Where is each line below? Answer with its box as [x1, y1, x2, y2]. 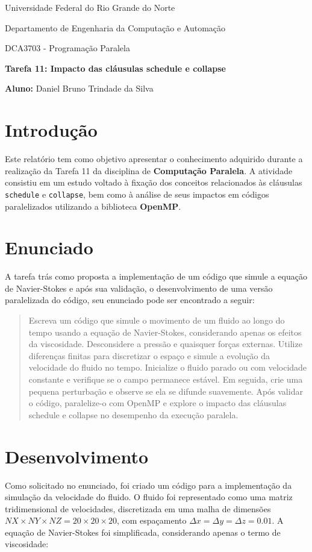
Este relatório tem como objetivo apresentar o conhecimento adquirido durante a [5, 152, 303, 165]
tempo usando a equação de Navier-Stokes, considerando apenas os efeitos [28, 325, 302, 338]
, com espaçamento [116, 514, 187, 527]
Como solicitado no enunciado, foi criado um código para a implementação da [5, 478, 292, 491]
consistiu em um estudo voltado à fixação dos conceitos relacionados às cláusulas [5, 176, 302, 189]
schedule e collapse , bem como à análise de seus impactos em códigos [5, 187, 269, 200]
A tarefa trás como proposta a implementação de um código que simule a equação [5, 270, 307, 283]
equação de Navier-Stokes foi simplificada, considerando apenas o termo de [5, 525, 281, 538]
